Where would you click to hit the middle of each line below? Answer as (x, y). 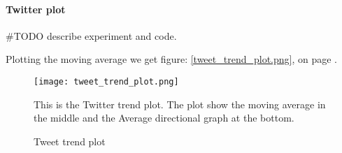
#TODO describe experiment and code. (91, 35)
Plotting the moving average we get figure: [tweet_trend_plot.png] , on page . (171, 59)
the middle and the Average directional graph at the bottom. (164, 118)
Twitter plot (36, 9)
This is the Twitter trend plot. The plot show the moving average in (180, 104)
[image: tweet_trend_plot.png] (106, 81)
